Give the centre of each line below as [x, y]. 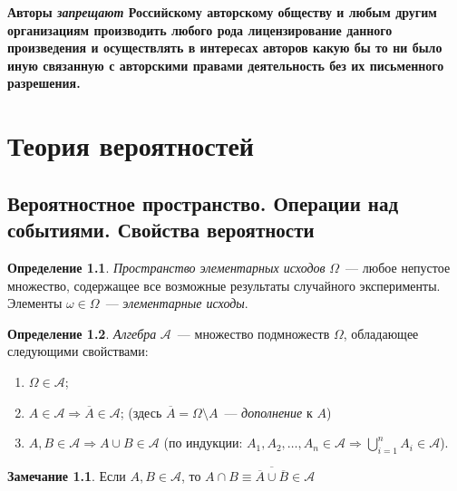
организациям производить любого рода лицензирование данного [200, 29]
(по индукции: [203, 443]
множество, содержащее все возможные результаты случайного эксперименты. [224, 285]
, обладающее [381, 333]
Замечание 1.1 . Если [67, 476]
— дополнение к [268, 412]
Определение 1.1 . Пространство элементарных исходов [166, 267]
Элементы [35, 303]
